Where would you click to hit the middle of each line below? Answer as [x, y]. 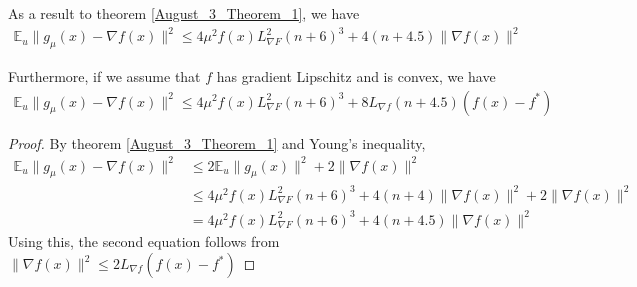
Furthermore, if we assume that [104, 75]
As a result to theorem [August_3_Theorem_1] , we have [184, 13]
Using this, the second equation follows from [144, 241]
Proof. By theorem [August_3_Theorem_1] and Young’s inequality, [217, 142]
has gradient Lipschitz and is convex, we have [356, 75]
